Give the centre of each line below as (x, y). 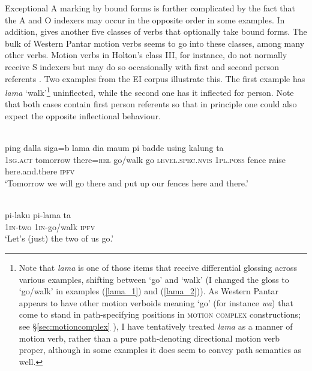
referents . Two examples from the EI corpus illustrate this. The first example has (155, 78)
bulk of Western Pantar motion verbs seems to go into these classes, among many (155, 43)
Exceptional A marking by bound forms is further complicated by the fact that (150, 8)
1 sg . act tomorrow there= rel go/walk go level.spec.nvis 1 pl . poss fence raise (145, 159)
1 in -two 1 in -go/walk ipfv (50, 226)
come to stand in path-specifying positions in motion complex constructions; (160, 314)
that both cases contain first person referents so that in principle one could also (151, 104)
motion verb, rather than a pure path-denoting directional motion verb (149, 338)
